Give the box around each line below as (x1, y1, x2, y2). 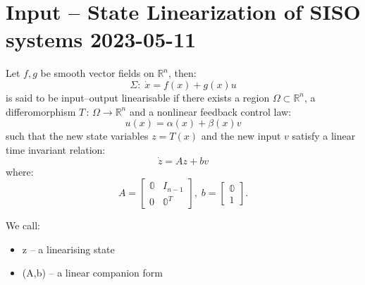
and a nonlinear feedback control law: (129, 104, 292, 119)
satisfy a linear (292, 128, 356, 143)
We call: (6, 218, 40, 233)
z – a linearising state (22, 241, 115, 256)
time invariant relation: (6, 142, 106, 157)
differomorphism (6, 104, 76, 119)
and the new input (201, 128, 281, 143)
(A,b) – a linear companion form (22, 265, 163, 280)
